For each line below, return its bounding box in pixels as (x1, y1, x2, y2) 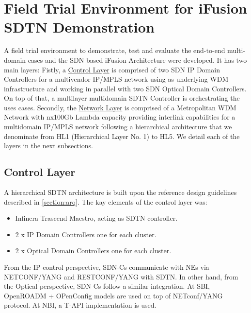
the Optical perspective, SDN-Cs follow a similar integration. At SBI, (4, 281, 210, 291)
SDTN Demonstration (4, 17, 155, 37)
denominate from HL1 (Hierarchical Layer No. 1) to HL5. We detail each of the (4, 131, 240, 141)
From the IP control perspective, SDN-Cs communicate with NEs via (4, 262, 209, 272)
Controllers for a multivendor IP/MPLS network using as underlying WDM (4, 74, 229, 84)
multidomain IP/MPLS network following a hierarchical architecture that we (4, 122, 232, 132)
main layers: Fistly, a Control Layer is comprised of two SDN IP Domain (4, 64, 220, 74)
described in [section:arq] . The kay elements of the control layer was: (4, 196, 207, 207)
